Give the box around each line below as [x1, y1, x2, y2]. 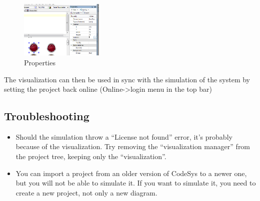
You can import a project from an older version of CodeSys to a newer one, [15, 168, 247, 178]
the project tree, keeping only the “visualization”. [15, 151, 166, 162]
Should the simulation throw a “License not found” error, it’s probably [15, 131, 232, 142]
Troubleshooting [4, 108, 89, 124]
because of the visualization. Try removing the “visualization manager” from [15, 141, 250, 152]
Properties [24, 57, 55, 67]
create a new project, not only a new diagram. [15, 187, 157, 198]
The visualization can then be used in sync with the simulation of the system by [4, 74, 250, 84]
